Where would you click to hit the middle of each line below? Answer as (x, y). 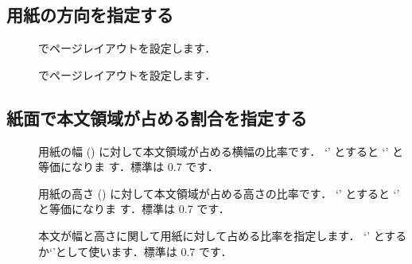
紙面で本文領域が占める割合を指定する (157, 117)
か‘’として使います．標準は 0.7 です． (135, 251)
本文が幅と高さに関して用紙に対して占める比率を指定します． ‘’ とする (223, 235)
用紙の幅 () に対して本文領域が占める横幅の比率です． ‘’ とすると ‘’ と (221, 151)
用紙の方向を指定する (90, 15)
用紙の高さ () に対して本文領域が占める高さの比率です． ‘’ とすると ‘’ (219, 193)
